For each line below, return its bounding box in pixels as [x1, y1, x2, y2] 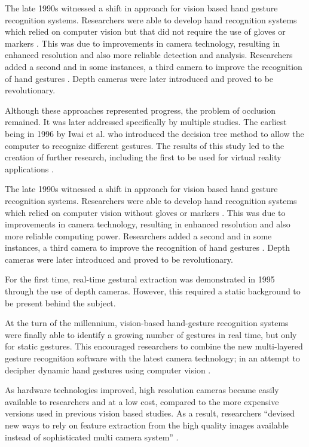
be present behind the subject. [5, 296, 116, 309]
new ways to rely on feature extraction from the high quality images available [5, 419, 289, 431]
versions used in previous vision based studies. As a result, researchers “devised [5, 407, 295, 419]
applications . [5, 162, 54, 175]
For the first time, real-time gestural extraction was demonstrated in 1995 [5, 273, 275, 285]
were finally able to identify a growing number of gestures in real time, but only [5, 328, 297, 340]
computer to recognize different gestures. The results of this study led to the [5, 139, 284, 151]
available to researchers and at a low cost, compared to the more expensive [5, 395, 279, 408]
